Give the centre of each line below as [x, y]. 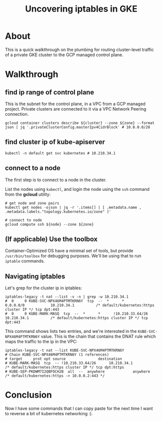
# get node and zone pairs [32, 203]
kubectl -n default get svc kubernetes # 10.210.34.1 [60, 153]
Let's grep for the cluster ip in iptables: [44, 288]
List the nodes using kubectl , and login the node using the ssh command [77, 189]
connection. [17, 114]
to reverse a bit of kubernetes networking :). [49, 414]
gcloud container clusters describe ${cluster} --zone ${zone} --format [80, 123]
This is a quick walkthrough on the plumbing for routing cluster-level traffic [79, 49]
